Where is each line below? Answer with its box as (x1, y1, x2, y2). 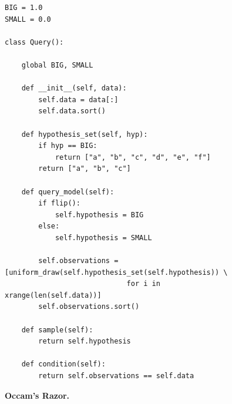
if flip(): (38, 199, 80, 208)
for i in (126, 280, 160, 288)
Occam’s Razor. (5, 389, 70, 401)
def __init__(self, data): (21, 84, 127, 93)
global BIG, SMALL (21, 60, 93, 69)
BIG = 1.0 (5, 4, 43, 12)
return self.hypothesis (38, 337, 131, 346)
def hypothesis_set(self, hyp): (21, 130, 148, 139)
